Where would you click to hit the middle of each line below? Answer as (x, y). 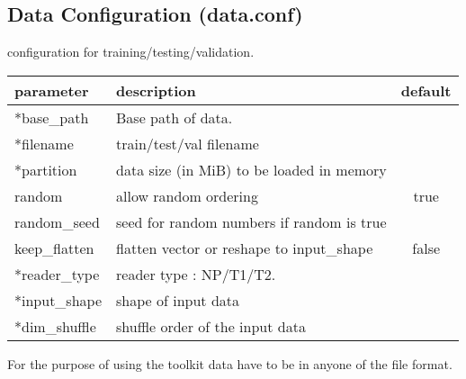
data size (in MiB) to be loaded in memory (251, 169)
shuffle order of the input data (211, 326)
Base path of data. (175, 117)
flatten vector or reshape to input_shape (245, 248)
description (156, 90)
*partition (46, 169)
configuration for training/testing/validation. (131, 52)
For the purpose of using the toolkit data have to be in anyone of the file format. (230, 363)
